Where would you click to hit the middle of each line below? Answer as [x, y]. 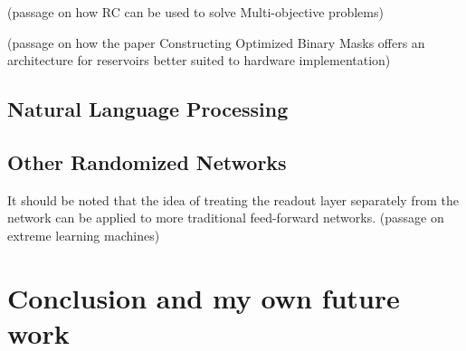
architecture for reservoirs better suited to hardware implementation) [199, 60]
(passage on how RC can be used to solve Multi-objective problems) [195, 12]
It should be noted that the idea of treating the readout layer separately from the [233, 199]
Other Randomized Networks [147, 161]
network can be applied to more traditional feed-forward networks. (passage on [226, 218]
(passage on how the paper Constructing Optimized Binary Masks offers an [216, 42]
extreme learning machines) [84, 235]
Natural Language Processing [148, 109]
